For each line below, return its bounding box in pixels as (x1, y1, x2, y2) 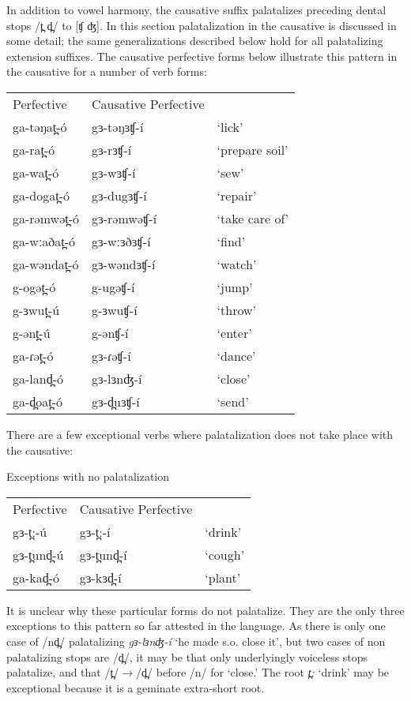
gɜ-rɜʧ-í (92, 140, 132, 159)
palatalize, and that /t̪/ (6, 664, 119, 680)
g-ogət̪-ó (13, 277, 56, 296)
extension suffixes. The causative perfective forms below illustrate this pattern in (6, 47, 398, 64)
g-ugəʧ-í (92, 277, 135, 296)
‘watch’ (217, 254, 257, 273)
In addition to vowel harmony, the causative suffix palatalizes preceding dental (6, 2, 386, 17)
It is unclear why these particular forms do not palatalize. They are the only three (6, 602, 405, 618)
